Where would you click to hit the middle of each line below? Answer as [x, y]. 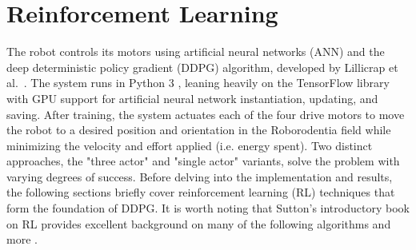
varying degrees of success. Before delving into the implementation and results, [200, 176]
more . [22, 239]
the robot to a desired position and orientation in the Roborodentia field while [199, 130]
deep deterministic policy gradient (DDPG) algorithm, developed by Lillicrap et [202, 67]
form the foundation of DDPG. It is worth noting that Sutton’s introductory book [208, 208]
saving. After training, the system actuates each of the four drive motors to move [206, 114]
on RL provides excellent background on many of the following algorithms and [199, 223]
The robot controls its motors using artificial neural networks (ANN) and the [196, 52]
